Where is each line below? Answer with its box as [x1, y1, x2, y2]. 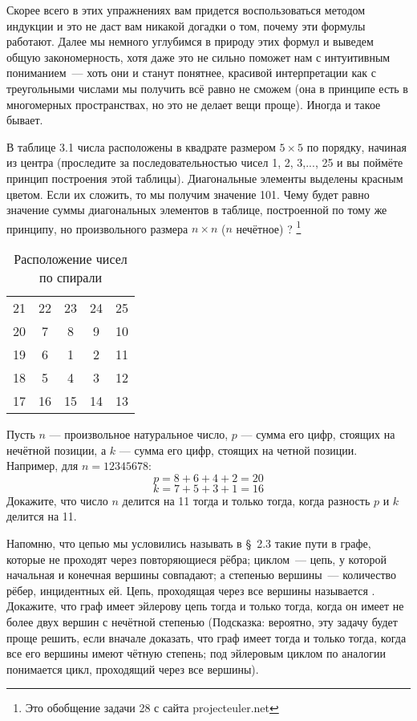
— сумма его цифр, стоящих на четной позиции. [119, 441, 358, 458]
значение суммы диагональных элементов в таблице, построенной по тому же [6, 201, 387, 218]
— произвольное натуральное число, [49, 425, 229, 442]
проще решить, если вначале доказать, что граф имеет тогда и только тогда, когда [6, 629, 407, 646]
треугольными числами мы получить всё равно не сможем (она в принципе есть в [6, 79, 408, 96]
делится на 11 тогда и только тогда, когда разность [122, 492, 370, 508]
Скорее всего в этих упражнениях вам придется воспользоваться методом [6, 2, 366, 18]
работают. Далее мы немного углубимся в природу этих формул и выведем [6, 33, 374, 50]
